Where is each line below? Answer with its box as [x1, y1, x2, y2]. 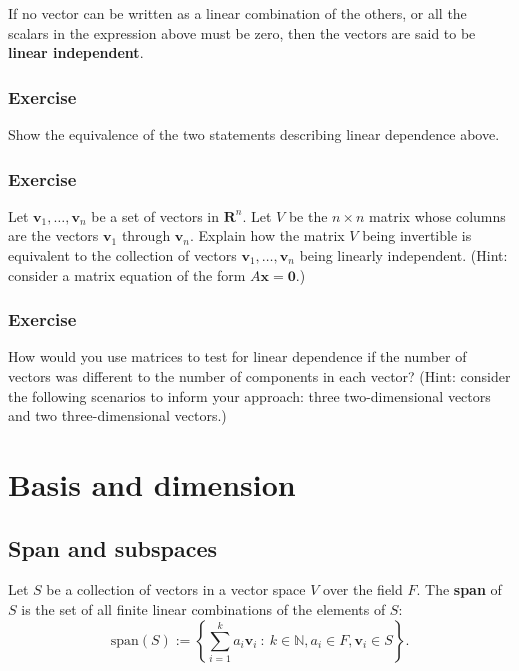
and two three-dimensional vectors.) [8, 405, 227, 426]
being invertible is [362, 225, 472, 246]
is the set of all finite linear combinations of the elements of [21, 598, 386, 619]
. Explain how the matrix [190, 225, 345, 246]
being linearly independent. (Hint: [299, 245, 508, 265]
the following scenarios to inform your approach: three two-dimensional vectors [8, 385, 491, 406]
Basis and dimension [8, 463, 296, 504]
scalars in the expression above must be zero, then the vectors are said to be [8, 22, 476, 43]
